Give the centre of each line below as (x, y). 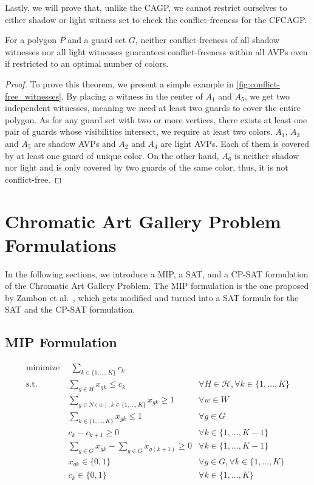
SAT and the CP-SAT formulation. (70, 309)
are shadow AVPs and (75, 143)
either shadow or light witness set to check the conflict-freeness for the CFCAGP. (156, 19)
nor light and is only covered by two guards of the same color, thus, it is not (147, 167)
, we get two (267, 96)
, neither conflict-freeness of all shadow (207, 40)
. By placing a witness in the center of (132, 96)
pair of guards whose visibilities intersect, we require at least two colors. (139, 131)
